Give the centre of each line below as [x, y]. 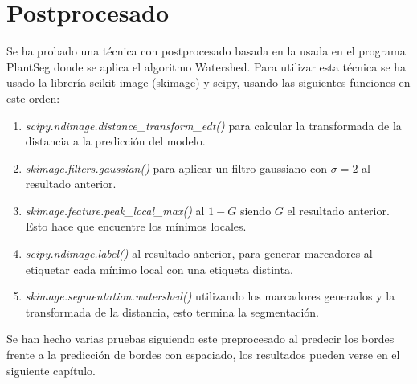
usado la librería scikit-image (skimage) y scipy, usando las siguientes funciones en [208, 82]
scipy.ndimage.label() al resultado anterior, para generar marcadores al [199, 253]
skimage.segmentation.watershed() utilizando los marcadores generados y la [210, 296]
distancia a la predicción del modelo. [115, 141]
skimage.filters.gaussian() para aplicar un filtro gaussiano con [176, 167]
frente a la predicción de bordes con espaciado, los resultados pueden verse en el [203, 355]
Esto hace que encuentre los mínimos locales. [136, 226]
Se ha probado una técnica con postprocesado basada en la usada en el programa [206, 51]
